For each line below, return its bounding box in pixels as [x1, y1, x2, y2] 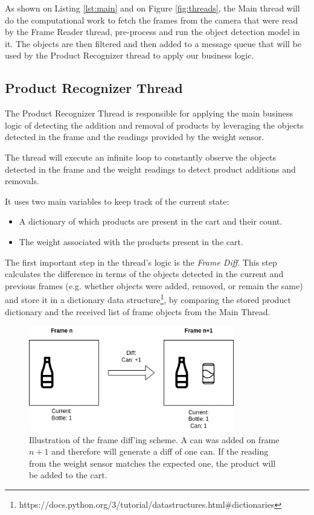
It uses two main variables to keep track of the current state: [5, 194, 229, 207]
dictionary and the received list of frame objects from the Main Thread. [5, 305, 271, 318]
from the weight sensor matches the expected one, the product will [29, 456, 276, 469]
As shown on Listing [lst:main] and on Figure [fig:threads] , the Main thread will [5, 2, 300, 14]
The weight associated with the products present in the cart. [19, 235, 243, 248]
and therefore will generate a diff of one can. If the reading [51, 445, 269, 458]
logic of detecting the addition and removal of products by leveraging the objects [5, 118, 304, 131]
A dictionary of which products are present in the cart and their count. [19, 215, 283, 228]
